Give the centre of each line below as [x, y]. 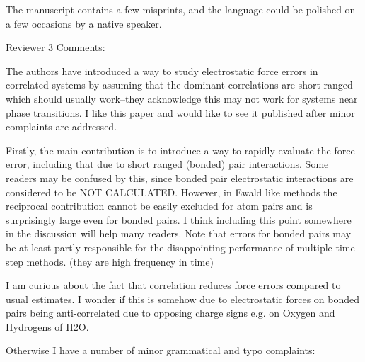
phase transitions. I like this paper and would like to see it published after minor [180, 112]
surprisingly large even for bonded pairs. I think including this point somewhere [179, 219]
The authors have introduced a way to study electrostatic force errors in [162, 70]
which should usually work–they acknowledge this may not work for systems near [182, 98]
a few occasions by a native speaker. [84, 23]
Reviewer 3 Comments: [56, 47]
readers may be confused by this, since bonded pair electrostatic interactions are [180, 177]
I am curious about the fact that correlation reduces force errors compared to [173, 285]
